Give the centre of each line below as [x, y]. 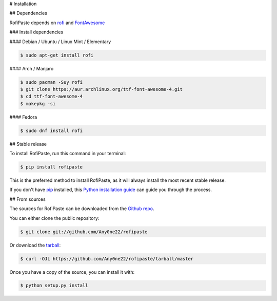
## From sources [27, 199]
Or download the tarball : [35, 245]
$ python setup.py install [54, 286]
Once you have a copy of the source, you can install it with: [72, 272]
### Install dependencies [36, 32]
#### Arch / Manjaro [32, 68]
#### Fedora [23, 117]
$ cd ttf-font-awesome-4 [52, 97]
